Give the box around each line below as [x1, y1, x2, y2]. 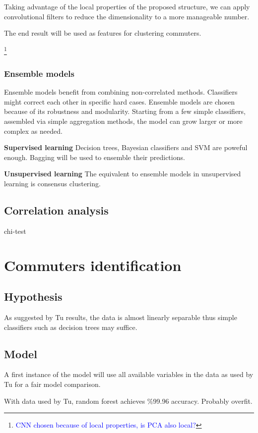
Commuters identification [4, 255, 182, 275]
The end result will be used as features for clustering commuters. [4, 28, 201, 38]
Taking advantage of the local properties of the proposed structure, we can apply [4, 1, 250, 11]
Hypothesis [4, 289, 63, 304]
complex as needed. [4, 125, 63, 136]
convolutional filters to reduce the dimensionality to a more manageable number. [4, 11, 250, 21]
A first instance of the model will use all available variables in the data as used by [4, 369, 254, 379]
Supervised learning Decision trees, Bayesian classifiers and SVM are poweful [4, 142, 248, 153]
